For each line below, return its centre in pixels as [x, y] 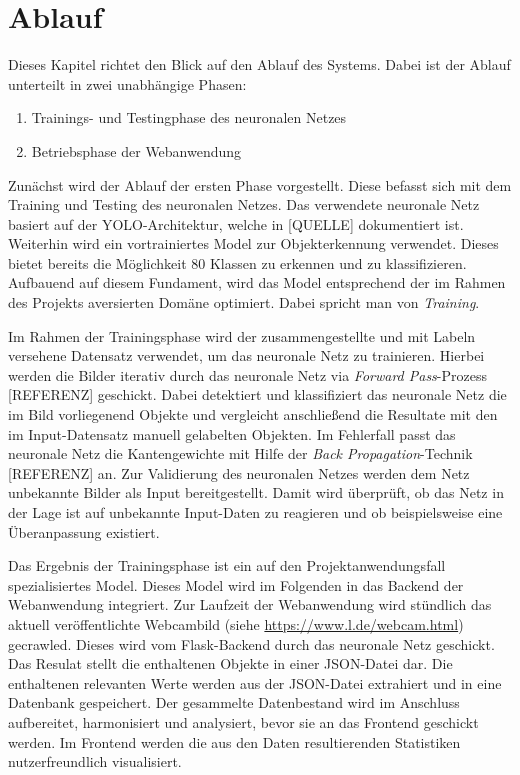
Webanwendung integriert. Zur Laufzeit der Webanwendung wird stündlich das [250, 604]
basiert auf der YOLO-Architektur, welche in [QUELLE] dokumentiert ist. [236, 223]
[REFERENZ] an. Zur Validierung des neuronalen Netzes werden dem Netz [239, 472]
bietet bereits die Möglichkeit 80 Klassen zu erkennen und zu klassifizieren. [237, 262]
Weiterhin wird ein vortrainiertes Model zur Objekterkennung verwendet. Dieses [253, 243]
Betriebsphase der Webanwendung [136, 150]
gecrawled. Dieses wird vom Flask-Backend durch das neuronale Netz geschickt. [251, 643]
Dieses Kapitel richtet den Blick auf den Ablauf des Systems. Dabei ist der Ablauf [259, 64]
